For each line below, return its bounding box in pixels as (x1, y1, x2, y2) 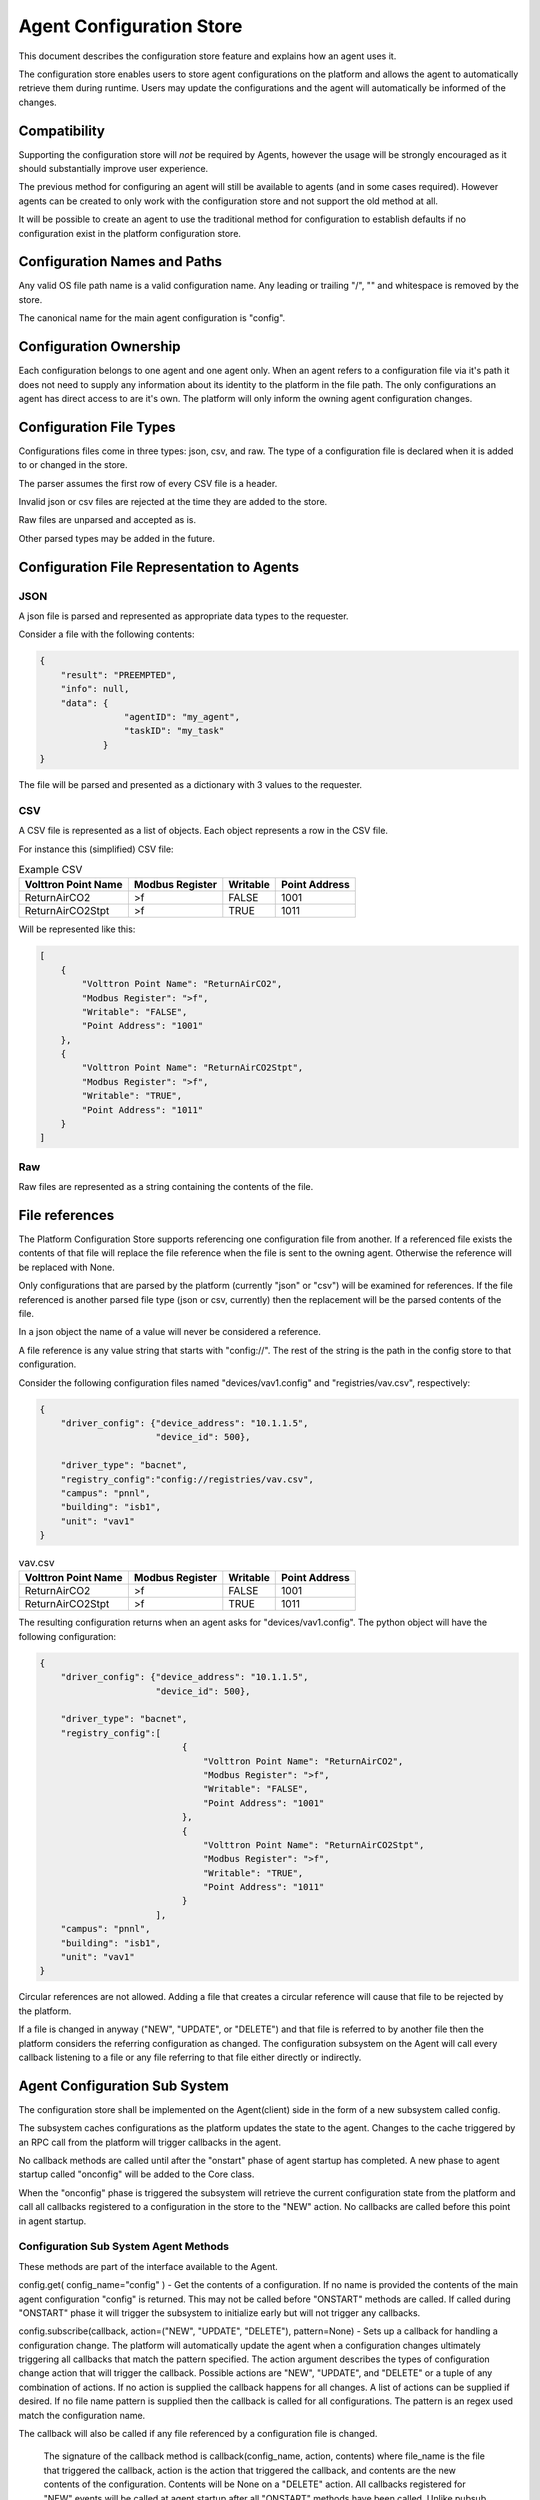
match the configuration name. (18, 2409, 146, 2421)
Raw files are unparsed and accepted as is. (18, 514, 197, 526)
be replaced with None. (18, 1261, 115, 1273)
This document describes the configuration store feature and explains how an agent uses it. (18, 50, 397, 62)
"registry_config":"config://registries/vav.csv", (60, 1473, 314, 1485)
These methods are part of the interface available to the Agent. (18, 2260, 279, 2272)
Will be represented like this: (18, 923, 136, 935)
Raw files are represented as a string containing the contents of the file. (18, 1181, 314, 1193)
